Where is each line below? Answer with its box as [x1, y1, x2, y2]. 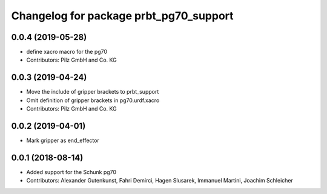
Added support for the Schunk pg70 [26, 168, 117, 175]
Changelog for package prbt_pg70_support [11, 9, 234, 22]
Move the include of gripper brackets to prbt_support [26, 88, 159, 95]
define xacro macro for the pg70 [26, 48, 108, 56]
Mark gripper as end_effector [26, 137, 99, 144]
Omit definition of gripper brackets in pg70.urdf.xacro [26, 97, 160, 104]
